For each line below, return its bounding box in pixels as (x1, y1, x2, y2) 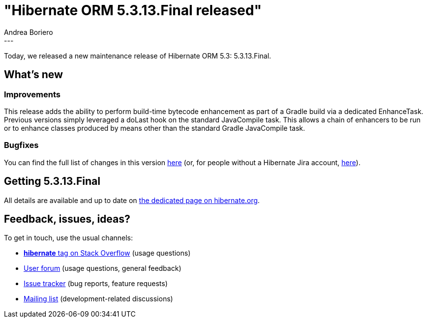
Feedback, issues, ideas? (4, 212, 130, 225)
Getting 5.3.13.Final (4, 175, 100, 188)
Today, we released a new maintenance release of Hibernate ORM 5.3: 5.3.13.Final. (4, 51, 272, 60)
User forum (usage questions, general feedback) (24, 264, 182, 273)
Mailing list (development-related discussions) (24, 294, 173, 303)
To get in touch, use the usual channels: (4, 234, 133, 242)
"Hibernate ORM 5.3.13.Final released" (4, 2, 262, 19)
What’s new (4, 68, 63, 81)
